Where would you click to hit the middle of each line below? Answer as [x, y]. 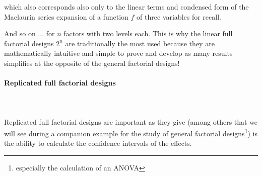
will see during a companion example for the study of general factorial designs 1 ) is [131, 133]
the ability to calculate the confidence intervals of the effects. [98, 143]
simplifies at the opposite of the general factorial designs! [92, 63]
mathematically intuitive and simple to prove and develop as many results [118, 53]
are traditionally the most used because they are [140, 43]
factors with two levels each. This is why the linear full [148, 33]
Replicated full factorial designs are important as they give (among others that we [131, 121]
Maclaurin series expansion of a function [66, 16]
